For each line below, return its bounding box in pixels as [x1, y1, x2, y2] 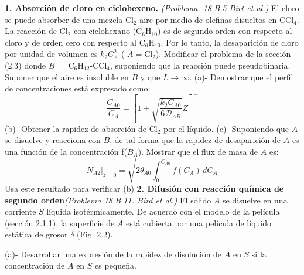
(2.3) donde [5, 59, 46, 71]
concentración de [5, 259, 65, 271]
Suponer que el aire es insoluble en [5, 70, 129, 83]
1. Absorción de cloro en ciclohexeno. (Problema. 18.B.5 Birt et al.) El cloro [5, 2, 299, 13]
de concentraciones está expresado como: [5, 82, 151, 94]
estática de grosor [5, 228, 68, 240]
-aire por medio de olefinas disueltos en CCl [136, 13, 294, 25]
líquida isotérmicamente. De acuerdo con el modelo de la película [46, 205, 280, 218]
